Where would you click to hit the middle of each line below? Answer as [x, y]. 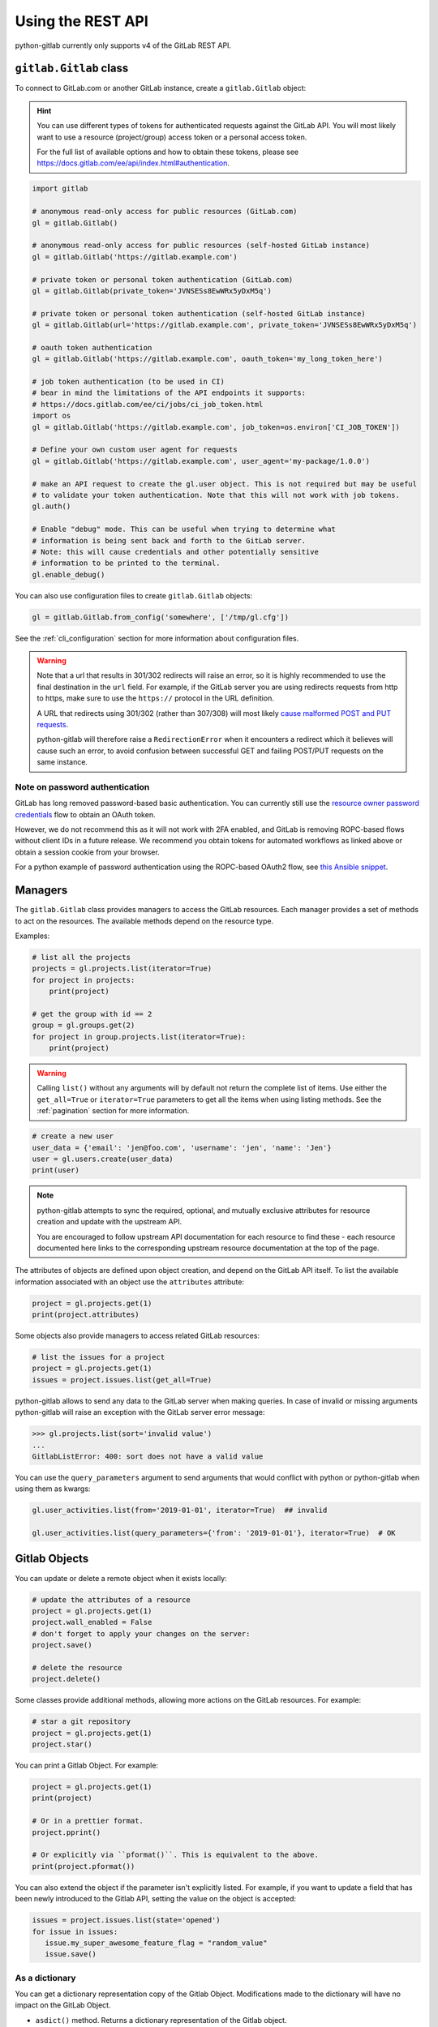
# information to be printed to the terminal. [126, 563]
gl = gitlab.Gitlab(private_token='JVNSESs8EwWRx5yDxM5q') [152, 291]
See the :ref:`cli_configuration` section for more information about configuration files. [157, 638]
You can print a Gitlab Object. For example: [86, 1766]
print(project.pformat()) [84, 1866]
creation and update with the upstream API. [109, 1222]
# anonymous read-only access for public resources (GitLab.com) [165, 212]
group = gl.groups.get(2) [84, 1025]
